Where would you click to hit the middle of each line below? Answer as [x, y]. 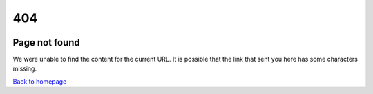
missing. [25, 68]
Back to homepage [40, 81]
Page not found [47, 43]
